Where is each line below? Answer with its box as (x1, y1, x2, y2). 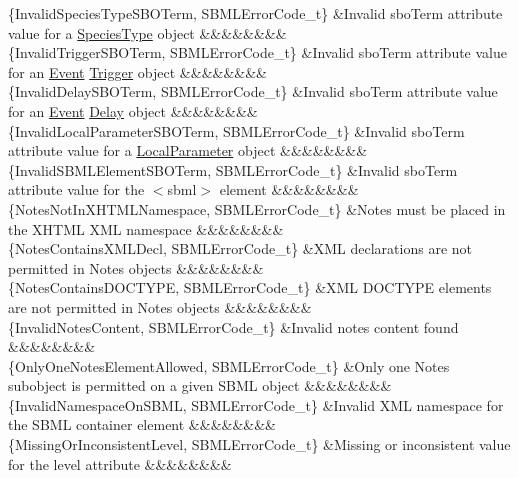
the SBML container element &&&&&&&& (8, 414, 276, 435)
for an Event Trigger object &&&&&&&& (8, 61, 267, 82)
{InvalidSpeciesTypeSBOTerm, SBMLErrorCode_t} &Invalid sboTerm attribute (8, 3, 503, 23)
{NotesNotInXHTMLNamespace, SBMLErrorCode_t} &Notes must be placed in (8, 198, 506, 219)
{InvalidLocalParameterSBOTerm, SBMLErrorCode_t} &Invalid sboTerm (8, 120, 465, 141)
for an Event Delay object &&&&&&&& (8, 100, 258, 121)
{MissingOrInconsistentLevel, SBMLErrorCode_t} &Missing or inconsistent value (8, 434, 511, 455)
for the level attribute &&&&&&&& (8, 453, 232, 474)
